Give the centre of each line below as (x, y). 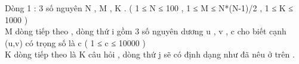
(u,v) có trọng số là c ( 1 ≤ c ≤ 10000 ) (75, 42)
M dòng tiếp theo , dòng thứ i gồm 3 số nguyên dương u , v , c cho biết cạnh (146, 31)
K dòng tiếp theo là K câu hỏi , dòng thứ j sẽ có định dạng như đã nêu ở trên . (150, 54)
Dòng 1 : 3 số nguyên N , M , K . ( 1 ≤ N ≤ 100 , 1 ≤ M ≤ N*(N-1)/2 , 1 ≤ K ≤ (149, 8)
